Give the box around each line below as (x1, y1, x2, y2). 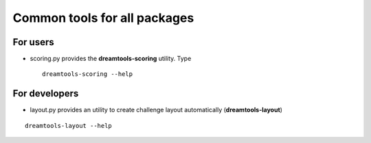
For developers (12, 88, 79, 99)
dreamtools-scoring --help (42, 70, 133, 78)
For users (12, 36, 54, 48)
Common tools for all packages (12, 10, 194, 25)
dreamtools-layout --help (25, 122, 113, 129)
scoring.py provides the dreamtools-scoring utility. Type (30, 55, 192, 63)
